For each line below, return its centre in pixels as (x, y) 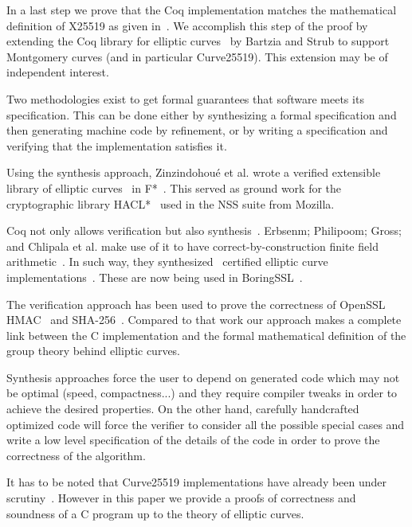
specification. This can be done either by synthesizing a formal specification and (202, 114)
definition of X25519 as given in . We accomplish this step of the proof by (187, 25)
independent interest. (58, 72)
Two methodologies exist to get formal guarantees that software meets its (185, 98)
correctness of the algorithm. (76, 455)
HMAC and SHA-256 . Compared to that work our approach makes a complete (204, 320)
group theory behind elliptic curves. (94, 351)
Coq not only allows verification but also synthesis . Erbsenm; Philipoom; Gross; (204, 230)
